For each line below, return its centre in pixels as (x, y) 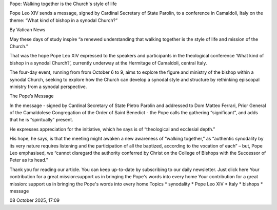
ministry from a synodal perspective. (48, 87)
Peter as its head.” (29, 160)
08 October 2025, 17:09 (35, 200)
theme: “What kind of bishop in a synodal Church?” (64, 20)
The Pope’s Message (32, 96)
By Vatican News (27, 30)
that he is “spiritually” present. (42, 120)
